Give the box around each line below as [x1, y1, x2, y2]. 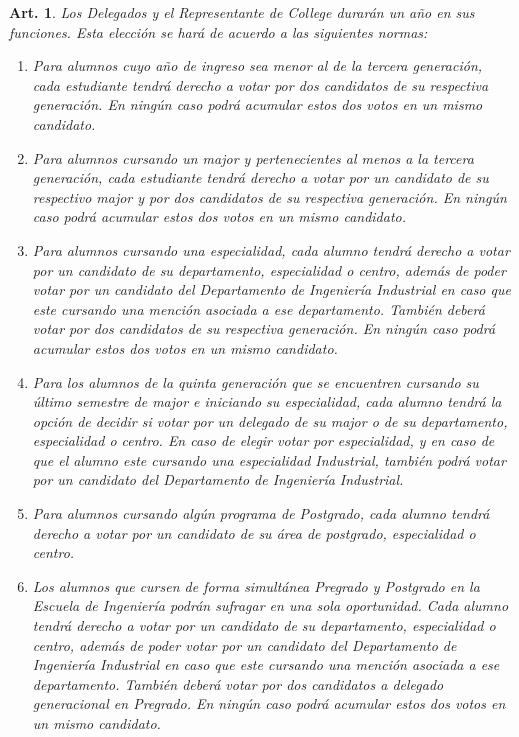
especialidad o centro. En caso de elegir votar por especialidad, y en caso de [32, 430, 495, 451]
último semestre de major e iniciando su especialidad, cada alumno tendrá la [32, 391, 502, 412]
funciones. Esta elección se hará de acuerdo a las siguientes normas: [9, 21, 428, 42]
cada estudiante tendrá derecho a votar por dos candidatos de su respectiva [32, 74, 489, 95]
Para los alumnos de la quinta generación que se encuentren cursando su [32, 371, 479, 392]
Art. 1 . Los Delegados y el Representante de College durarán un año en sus [9, 2, 475, 22]
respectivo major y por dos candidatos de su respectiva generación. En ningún [32, 186, 507, 207]
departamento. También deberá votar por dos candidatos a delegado [32, 673, 444, 694]
